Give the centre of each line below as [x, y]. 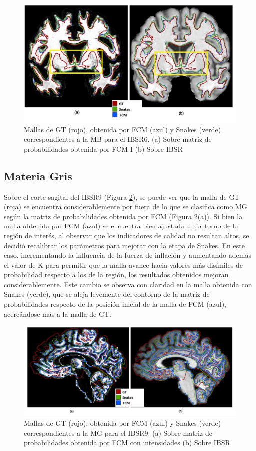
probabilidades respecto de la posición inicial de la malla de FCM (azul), [115, 304]
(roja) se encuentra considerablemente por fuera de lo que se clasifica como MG [126, 206]
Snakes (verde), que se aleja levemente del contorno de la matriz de [107, 294]
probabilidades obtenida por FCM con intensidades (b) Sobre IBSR [127, 442]
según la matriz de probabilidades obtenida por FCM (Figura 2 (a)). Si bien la [123, 216]
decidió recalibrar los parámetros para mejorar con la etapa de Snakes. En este [124, 245]
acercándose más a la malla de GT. [58, 314]
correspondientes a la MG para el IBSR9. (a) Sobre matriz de [118, 432]
